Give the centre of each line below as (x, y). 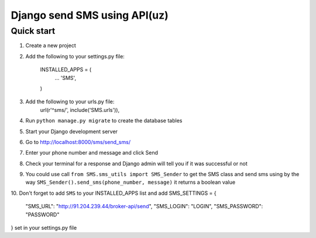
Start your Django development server (72, 131)
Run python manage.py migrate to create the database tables (104, 121)
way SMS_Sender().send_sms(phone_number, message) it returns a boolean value (130, 182)
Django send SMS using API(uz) (90, 15)
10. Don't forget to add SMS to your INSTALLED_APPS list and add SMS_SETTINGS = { (114, 193)
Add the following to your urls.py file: (70, 101)
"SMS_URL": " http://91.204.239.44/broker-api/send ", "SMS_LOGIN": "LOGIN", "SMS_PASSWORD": (144, 206)
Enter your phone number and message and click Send (92, 153)
